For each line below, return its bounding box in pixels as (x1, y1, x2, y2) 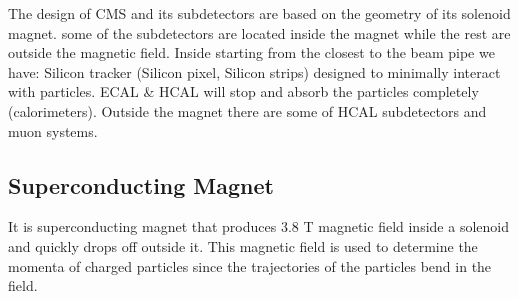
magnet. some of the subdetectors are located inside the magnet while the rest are (8, 22, 511, 43)
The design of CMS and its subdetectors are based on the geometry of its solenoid (8, 3, 511, 23)
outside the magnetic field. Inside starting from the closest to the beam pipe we (8, 42, 495, 63)
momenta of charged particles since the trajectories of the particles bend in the (8, 255, 492, 276)
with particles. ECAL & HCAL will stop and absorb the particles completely (8, 81, 479, 102)
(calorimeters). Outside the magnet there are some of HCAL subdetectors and (8, 100, 487, 121)
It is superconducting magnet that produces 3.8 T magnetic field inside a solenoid (8, 216, 509, 237)
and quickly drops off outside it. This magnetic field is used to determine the (8, 235, 478, 256)
